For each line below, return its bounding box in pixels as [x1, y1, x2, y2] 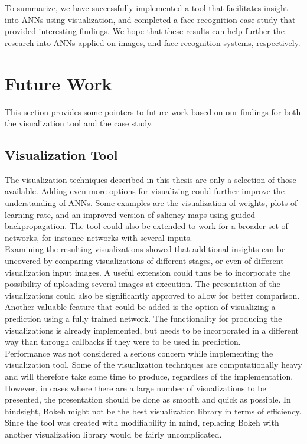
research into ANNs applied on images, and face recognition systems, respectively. [5, 36, 301, 48]
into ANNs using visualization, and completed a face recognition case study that [5, 13, 296, 25]
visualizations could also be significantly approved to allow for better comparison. [5, 289, 300, 301]
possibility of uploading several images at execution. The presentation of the [5, 277, 280, 290]
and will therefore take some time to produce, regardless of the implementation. [5, 370, 293, 382]
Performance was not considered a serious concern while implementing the [5, 347, 273, 359]
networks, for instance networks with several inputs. [5, 231, 192, 243]
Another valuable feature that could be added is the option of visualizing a [5, 301, 276, 313]
